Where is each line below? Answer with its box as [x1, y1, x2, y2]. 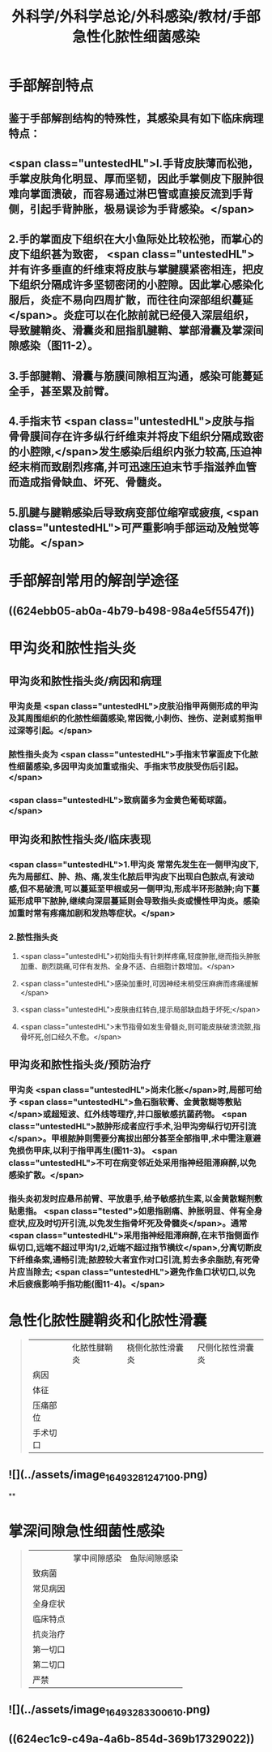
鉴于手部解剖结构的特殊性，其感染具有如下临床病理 [8, 111, 264, 125]
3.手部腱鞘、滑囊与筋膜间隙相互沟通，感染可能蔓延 [8, 369, 264, 382]
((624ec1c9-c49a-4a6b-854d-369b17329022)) [8, 1733, 255, 1746]
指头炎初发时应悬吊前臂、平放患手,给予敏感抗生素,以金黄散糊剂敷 [8, 1193, 263, 1205]
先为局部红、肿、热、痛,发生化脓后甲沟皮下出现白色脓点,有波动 [8, 870, 255, 882]
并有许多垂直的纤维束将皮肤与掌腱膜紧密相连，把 [8, 263, 253, 277]
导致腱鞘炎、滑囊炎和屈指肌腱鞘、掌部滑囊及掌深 [8, 324, 253, 338]
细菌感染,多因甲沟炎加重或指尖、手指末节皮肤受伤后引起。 [16, 761, 244, 772]
